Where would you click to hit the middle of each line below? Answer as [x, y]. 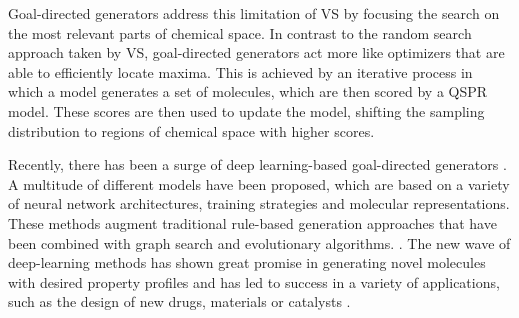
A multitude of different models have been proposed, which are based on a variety [259, 183]
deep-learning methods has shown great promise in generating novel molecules [247, 262]
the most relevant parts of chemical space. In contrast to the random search [240, 32]
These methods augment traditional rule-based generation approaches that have [252, 222]
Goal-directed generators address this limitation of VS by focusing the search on [254, 13]
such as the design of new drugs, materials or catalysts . [179, 301]
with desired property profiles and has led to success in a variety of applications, [254, 281]
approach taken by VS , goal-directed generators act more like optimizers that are [256, 52]
